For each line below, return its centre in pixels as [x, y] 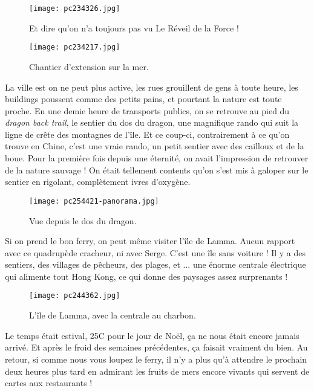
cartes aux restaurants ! [49, 383]
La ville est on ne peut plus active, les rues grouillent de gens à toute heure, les [152, 87]
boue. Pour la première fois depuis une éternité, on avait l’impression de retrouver [157, 158]
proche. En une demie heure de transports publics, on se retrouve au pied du [147, 110]
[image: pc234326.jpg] [75, 8]
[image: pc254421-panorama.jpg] [94, 201]
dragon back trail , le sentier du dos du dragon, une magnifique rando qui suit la [152, 122]
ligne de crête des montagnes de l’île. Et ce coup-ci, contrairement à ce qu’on [147, 134]
